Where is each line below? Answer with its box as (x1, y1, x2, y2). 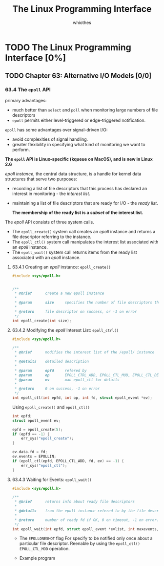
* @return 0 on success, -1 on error (14, 386, 100, 392)
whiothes (73, 20, 91, 25)
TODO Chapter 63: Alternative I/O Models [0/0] (5, 72, 152, 80)
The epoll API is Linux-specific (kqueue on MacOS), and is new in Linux (5, 156, 153, 162)
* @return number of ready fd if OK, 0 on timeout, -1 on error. (14, 517, 159, 522)
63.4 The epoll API (5, 87, 51, 93)
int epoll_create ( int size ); (12, 318, 72, 323)
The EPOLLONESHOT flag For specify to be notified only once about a (19, 535, 153, 541)
